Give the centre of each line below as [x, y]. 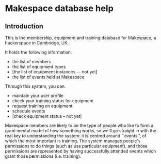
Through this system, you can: [35, 86]
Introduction [24, 26]
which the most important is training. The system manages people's [73, 141]
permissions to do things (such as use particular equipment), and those [76, 146]
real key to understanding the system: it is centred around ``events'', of [76, 136]
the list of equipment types [39, 67]
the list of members [32, 61]
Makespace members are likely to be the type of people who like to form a [79, 125]
